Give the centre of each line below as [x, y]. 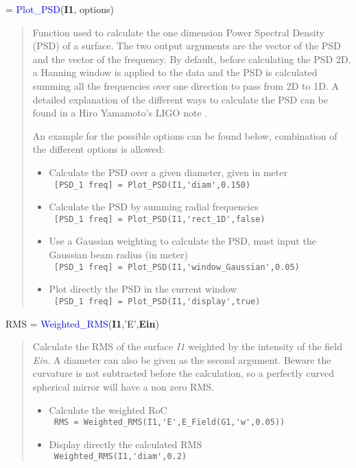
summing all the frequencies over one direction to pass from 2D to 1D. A [186, 85]
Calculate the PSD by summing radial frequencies [154, 207]
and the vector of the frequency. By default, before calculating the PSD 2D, [192, 59]
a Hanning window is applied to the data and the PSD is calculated [175, 72]
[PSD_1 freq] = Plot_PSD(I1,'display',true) [157, 301]
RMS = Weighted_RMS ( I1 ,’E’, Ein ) [82, 323]
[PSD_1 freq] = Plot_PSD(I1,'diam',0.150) [152, 185]
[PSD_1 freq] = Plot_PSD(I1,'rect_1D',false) [159, 219]
